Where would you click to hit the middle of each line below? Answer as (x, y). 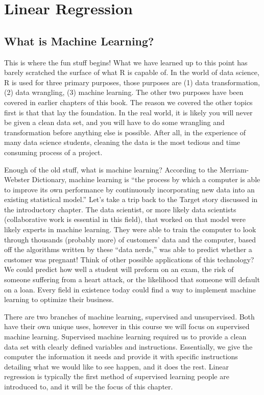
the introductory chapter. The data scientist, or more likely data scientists (120, 209)
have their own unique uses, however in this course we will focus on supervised (127, 326)
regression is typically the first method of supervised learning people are (117, 376)
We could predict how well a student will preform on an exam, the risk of (119, 269)
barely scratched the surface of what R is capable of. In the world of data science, (132, 72)
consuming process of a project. (53, 152)
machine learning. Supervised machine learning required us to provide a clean (125, 337)
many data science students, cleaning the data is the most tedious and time (122, 142)
